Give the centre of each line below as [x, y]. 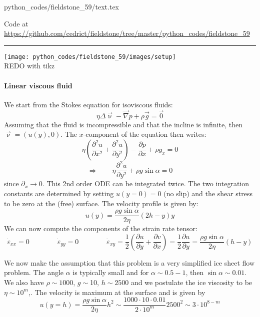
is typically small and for [111, 272]
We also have [24, 282]
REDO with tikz [29, 66]
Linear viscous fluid [38, 85]
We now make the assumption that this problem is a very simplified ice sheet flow [129, 262]
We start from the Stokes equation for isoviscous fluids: [88, 104]
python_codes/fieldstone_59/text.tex [62, 6]
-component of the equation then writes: [145, 134]
